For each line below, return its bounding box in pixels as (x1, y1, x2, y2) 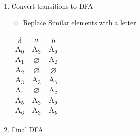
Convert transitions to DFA (11, 1, 93, 11)
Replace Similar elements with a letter (23, 17, 136, 27)
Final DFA (11, 124, 43, 134)
